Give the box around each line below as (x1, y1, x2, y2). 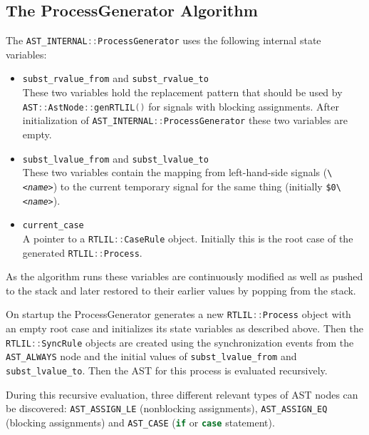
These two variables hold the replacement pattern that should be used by (22, 85, 343, 100)
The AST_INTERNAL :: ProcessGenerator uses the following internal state (6, 33, 321, 48)
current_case (22, 220, 84, 231)
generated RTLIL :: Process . (22, 245, 142, 260)
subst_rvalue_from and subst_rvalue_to (22, 71, 209, 86)
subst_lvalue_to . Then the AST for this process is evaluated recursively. (6, 362, 328, 377)
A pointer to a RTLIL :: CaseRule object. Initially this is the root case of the (22, 230, 353, 245)
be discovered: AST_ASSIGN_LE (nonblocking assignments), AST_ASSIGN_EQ (6, 401, 328, 416)
